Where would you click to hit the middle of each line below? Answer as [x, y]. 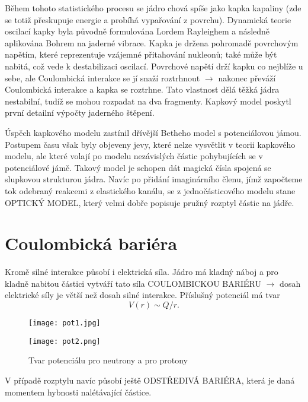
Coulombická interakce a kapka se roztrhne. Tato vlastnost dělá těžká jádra [142, 89]
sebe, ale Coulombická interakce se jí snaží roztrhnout [102, 77]
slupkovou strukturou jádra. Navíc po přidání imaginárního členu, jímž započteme [154, 179]
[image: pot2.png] [65, 341]
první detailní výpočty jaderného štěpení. [80, 113]
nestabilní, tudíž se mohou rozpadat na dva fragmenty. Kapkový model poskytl [148, 101]
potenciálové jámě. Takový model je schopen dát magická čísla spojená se [138, 167]
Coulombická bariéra [91, 243]
